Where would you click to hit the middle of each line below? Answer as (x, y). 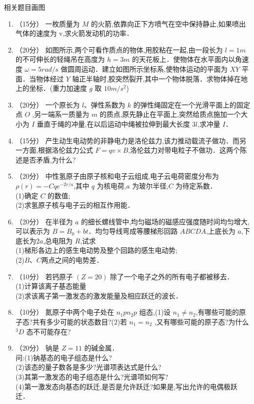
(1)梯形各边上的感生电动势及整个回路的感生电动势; (96, 250)
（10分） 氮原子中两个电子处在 (65, 312)
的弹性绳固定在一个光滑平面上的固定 (191, 104)
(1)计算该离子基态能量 (51, 286)
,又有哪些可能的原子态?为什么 (202, 322)
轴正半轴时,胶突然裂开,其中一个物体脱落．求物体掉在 (157, 78)
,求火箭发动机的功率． (98, 33)
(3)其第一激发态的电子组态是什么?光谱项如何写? (92, 377)
